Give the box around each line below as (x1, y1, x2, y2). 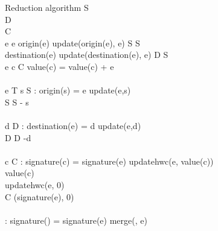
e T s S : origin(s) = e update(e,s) (5, 84, 131, 97)
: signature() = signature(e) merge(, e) (5, 214, 147, 226)
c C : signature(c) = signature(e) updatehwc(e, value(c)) (5, 154, 214, 167)
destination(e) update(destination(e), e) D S (5, 48, 168, 61)
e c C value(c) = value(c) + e (5, 60, 114, 72)
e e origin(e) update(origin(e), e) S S (5, 36, 140, 49)
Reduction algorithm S (5, 1, 89, 13)
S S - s (5, 95, 29, 108)
